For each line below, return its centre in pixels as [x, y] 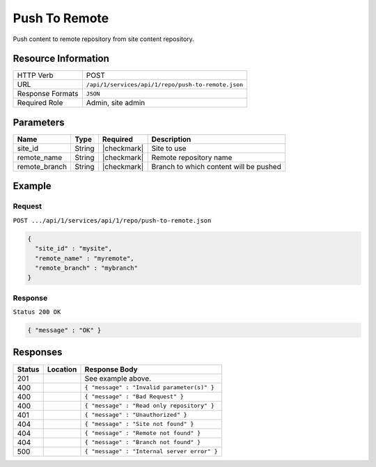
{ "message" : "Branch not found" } [143, 442]
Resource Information [61, 59]
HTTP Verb [35, 75]
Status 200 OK [37, 312]
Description [171, 139]
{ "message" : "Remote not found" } [143, 433]
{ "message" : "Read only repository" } [150, 406]
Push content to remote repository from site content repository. [103, 39]
